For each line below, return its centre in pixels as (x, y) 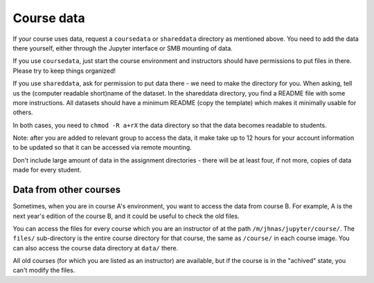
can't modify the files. (44, 271)
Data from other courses (67, 190)
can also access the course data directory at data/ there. (96, 248)
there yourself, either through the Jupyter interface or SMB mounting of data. (123, 48)
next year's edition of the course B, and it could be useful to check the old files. (126, 216)
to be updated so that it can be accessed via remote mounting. (102, 147)
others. (23, 112)
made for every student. (47, 170)
